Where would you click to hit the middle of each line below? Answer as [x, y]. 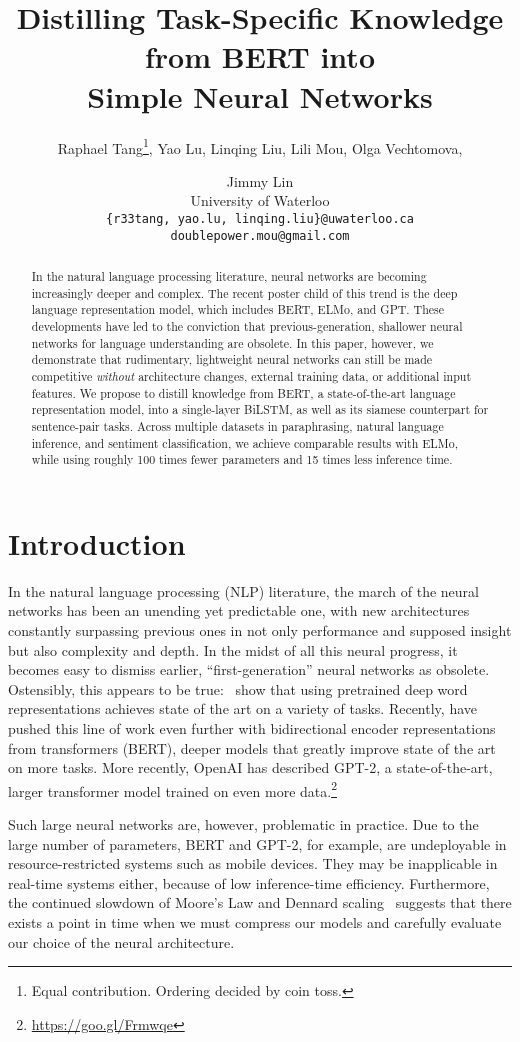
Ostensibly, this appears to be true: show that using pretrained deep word [238, 688]
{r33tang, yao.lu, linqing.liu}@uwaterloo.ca [260, 218]
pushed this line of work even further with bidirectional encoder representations [252, 728]
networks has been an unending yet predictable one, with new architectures [239, 610]
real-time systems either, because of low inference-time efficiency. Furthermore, [249, 882]
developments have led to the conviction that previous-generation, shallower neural [247, 326]
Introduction [97, 542]
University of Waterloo [260, 200]
